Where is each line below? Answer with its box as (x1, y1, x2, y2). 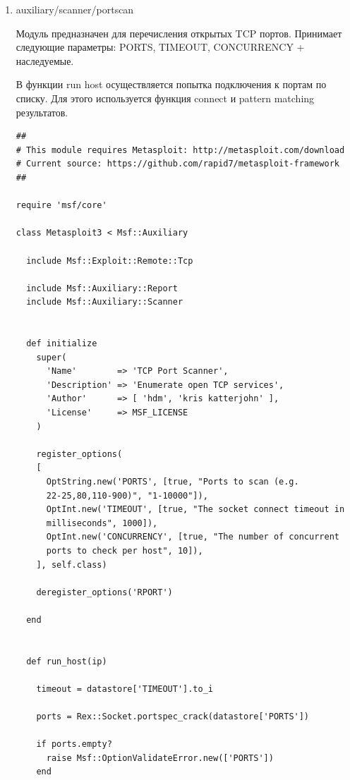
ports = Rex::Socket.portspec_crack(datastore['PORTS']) (36, 712, 310, 722)
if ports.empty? (36, 739, 112, 750)
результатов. (16, 104, 68, 119)
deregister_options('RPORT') (36, 587, 173, 597)
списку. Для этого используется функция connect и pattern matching (16, 90, 315, 105)
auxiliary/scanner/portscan (16, 2, 134, 16)
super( (36, 352, 67, 362)
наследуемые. (16, 53, 74, 68)
